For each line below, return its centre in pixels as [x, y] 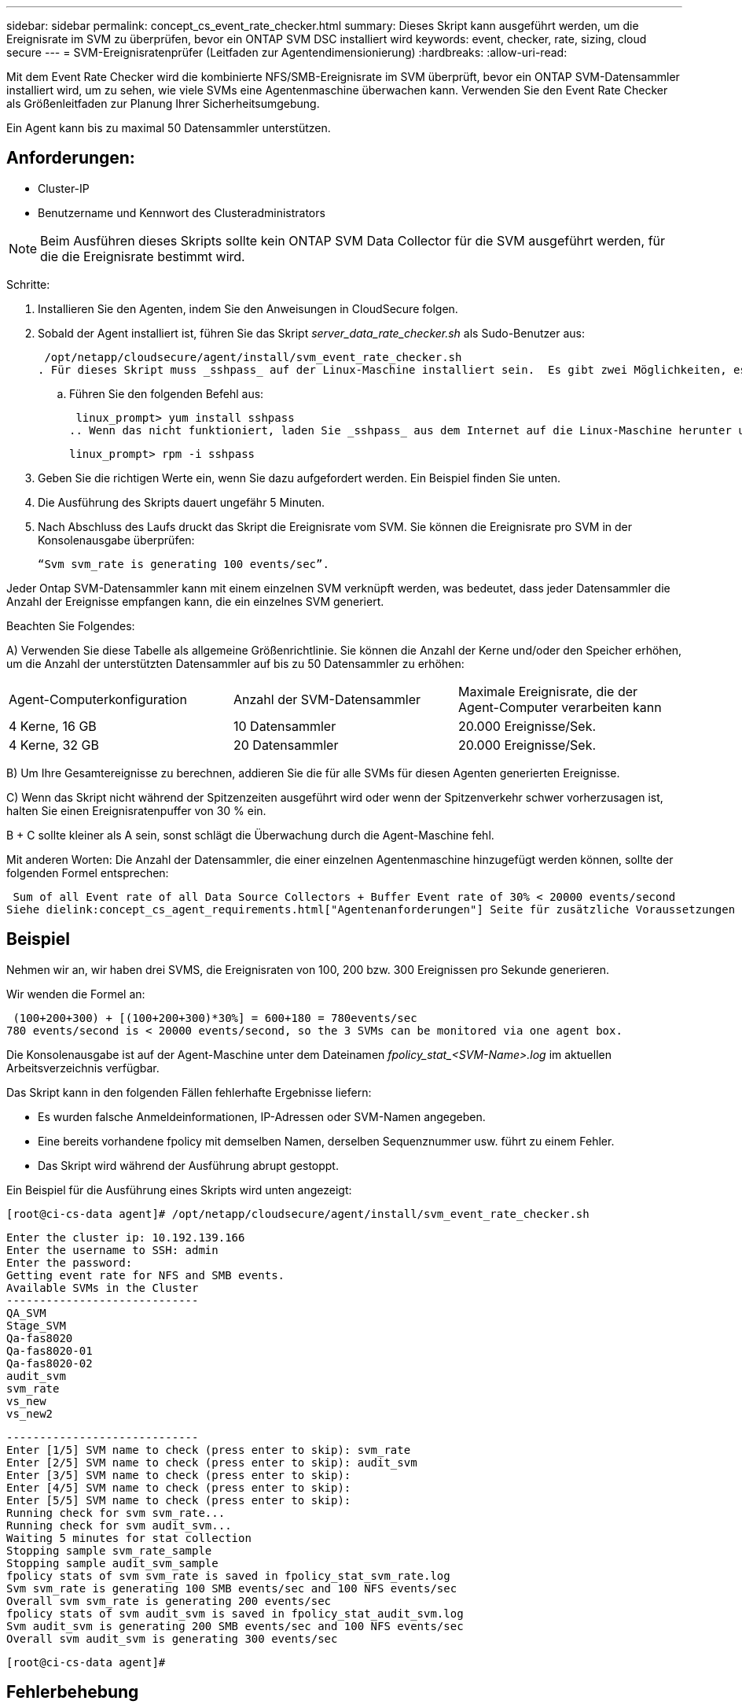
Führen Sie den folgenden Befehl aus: [167, 393]
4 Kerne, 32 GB [54, 745]
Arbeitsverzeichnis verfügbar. [83, 1068]
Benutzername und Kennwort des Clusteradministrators [182, 212]
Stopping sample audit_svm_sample [112, 1563]
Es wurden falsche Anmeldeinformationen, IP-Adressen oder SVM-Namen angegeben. [262, 1116]
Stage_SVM [36, 1325]
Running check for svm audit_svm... [119, 1525]
